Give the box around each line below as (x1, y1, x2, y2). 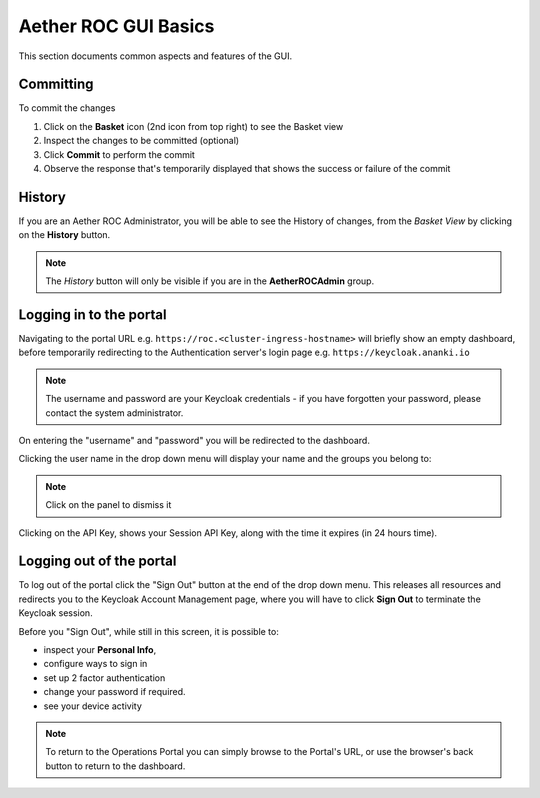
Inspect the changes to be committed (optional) (43, 135, 240, 147)
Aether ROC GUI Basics (18, 15, 215, 37)
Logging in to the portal (18, 306, 167, 323)
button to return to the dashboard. (45, 760, 186, 772)
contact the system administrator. (45, 406, 184, 419)
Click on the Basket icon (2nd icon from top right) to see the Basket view (43, 120, 344, 132)
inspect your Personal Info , (43, 643, 157, 655)
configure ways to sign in (43, 658, 148, 670)
